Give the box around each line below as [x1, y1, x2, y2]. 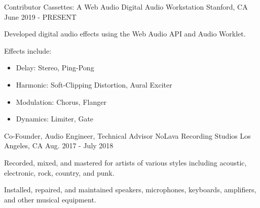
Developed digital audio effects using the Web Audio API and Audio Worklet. [4, 28, 246, 39]
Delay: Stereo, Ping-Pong [16, 62, 94, 73]
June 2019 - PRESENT [4, 11, 77, 22]
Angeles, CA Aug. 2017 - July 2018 [4, 140, 114, 151]
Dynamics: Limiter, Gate [16, 113, 94, 124]
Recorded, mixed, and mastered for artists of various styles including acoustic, [4, 157, 247, 168]
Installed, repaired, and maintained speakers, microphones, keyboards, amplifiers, [4, 184, 256, 195]
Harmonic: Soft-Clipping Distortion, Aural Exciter [16, 79, 172, 90]
